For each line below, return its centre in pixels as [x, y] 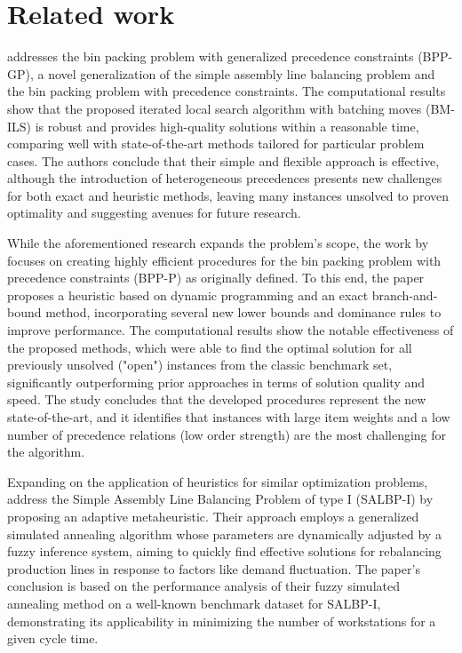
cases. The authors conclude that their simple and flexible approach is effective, [223, 160]
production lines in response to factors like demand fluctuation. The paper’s [214, 568]
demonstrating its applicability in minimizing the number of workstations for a [222, 621]
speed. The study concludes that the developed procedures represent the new [217, 399]
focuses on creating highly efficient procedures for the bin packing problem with [224, 260]
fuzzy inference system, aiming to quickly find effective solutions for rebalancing [224, 551]
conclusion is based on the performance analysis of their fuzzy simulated [203, 586]
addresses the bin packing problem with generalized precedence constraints [211, 56]
